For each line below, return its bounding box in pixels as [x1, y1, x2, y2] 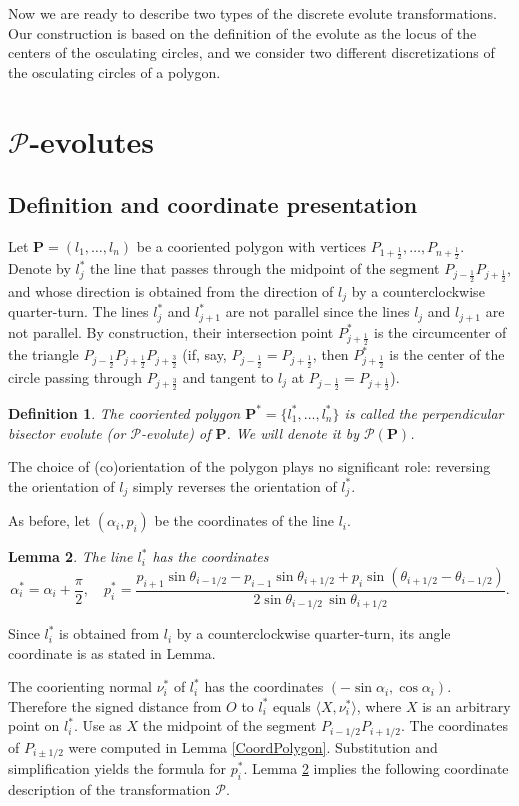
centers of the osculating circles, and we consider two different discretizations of [8, 42, 495, 63]
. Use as [73, 715, 122, 736]
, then [312, 344, 349, 365]
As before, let [8, 510, 91, 531]
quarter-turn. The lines [8, 301, 149, 322]
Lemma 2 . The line [8, 546, 133, 567]
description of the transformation [8, 779, 211, 800]
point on [8, 715, 60, 736]
